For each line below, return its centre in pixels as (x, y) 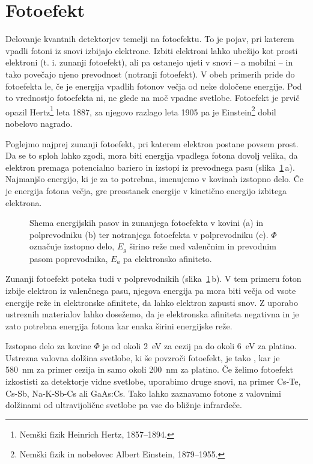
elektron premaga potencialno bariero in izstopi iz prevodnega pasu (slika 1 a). (150, 167)
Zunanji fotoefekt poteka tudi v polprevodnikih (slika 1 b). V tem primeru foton (153, 279)
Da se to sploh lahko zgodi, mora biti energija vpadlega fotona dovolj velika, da (152, 155)
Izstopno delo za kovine (48, 346)
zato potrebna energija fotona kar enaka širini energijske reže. (119, 325)
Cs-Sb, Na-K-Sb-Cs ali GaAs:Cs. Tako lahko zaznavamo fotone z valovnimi (143, 393)
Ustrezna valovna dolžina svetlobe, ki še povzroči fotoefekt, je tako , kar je (143, 357)
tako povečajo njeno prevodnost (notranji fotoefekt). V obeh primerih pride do (150, 74)
